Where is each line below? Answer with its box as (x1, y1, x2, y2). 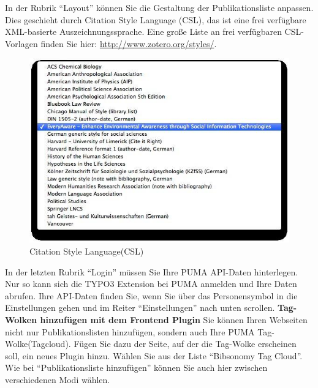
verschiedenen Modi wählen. (5, 373, 110, 386)
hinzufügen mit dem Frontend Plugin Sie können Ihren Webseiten (40, 313, 308, 326)
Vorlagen (5, 37, 38, 50)
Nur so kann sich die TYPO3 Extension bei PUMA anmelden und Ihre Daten (5, 277, 297, 290)
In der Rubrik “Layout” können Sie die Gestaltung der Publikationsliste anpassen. (5, 1, 314, 13)
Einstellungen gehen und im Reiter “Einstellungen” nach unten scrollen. (5, 301, 275, 314)
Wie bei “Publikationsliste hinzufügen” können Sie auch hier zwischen (5, 361, 268, 374)
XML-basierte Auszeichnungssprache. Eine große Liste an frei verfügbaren (5, 25, 282, 38)
